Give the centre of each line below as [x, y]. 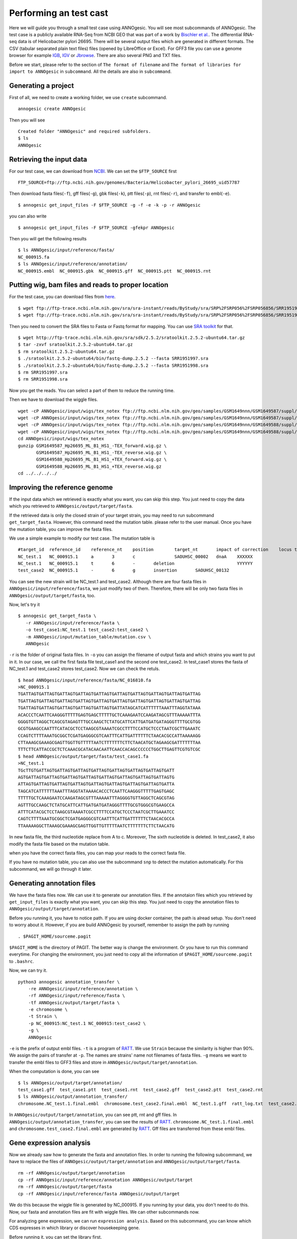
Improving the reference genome [61, 487]
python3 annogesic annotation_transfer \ [69, 982]
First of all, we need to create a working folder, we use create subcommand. [88, 97]
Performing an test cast [59, 13]
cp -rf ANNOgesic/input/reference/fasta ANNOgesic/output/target [99, 1194]
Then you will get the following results [48, 239]
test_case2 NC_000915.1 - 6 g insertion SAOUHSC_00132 [124, 570]
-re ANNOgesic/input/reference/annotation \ [83, 988]
